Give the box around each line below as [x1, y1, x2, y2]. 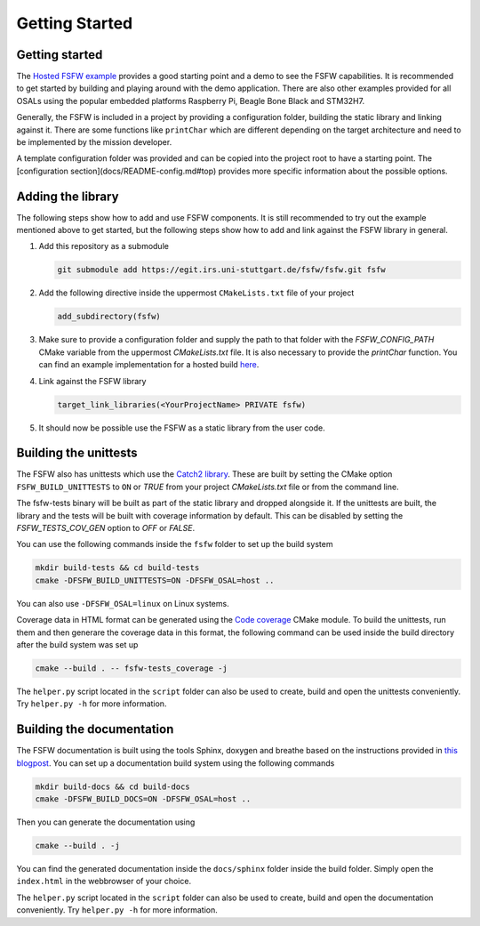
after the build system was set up [16, 639, 139, 649]
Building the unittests [16, 446, 138, 461]
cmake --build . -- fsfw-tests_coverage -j [35, 663, 228, 673]
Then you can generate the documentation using [16, 817, 196, 827]
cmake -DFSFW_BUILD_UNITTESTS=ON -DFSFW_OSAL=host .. [35, 575, 275, 585]
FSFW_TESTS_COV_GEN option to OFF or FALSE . [16, 523, 196, 534]
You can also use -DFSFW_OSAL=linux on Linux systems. [16, 598, 230, 608]
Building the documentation [16, 721, 174, 737]
